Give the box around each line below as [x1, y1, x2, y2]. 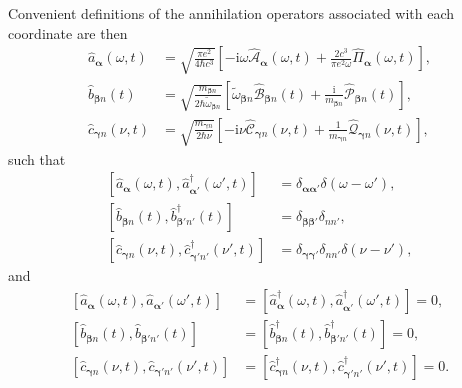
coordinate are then [8, 22, 128, 43]
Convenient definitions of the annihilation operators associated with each [8, 3, 455, 23]
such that [8, 148, 66, 169]
